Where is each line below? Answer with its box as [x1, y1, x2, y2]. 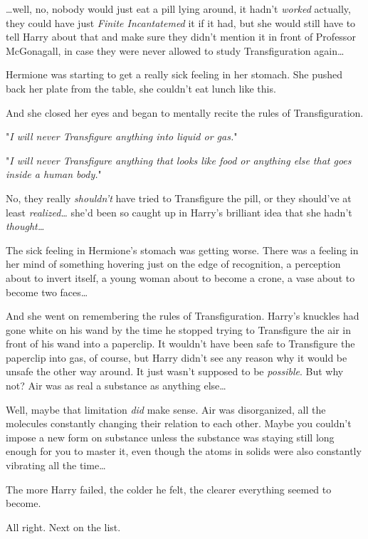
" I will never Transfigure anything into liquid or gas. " [6, 129, 238, 144]
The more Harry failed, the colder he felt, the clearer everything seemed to [6, 481, 332, 496]
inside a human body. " [6, 167, 102, 182]
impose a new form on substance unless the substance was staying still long [6, 429, 335, 444]
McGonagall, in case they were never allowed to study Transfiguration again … [6, 43, 345, 58]
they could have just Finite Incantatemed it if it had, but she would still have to [6, 15, 356, 30]
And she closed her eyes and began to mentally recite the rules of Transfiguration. [6, 105, 364, 120]
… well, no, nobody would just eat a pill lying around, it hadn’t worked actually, [6, 1, 351, 16]
